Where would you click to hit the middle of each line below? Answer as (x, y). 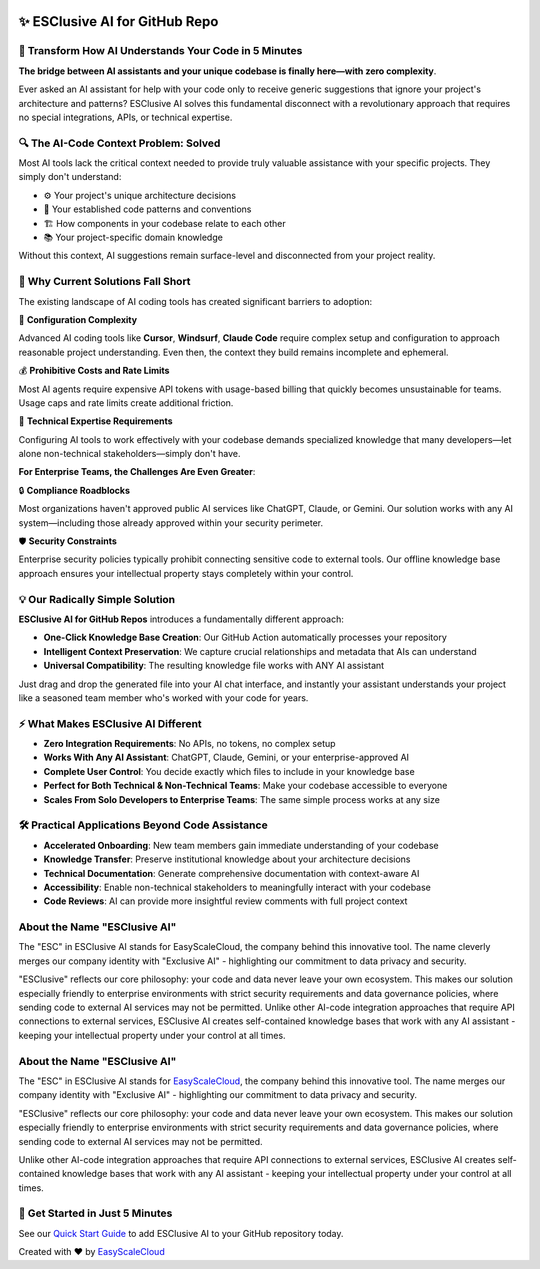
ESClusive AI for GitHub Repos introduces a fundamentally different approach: (181, 619)
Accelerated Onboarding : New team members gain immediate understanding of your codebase (241, 845)
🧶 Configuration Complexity (78, 319)
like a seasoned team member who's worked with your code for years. (163, 697)
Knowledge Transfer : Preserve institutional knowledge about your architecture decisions (227, 859)
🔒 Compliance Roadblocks (74, 490)
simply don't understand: (70, 177)
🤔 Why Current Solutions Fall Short (104, 282)
